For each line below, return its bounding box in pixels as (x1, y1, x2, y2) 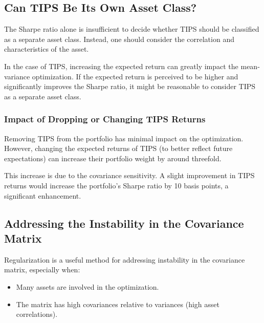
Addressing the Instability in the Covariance (4, 215, 244, 231)
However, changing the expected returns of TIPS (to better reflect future (4, 143, 233, 154)
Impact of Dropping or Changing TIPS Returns (4, 113, 206, 125)
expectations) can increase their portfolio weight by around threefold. (4, 153, 222, 163)
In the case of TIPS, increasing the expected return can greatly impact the (4, 60, 238, 71)
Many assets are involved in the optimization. (16, 281, 159, 292)
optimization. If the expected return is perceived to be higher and (32, 71, 238, 81)
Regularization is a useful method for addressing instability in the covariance (4, 254, 245, 265)
